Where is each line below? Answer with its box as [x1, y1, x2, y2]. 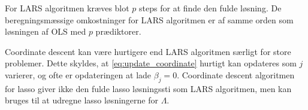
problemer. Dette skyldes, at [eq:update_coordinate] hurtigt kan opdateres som [5, 57, 297, 69]
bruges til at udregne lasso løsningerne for [5, 94, 158, 106]
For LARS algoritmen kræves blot [5, 2, 129, 14]
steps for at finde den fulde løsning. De [139, 2, 282, 14]
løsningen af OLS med [5, 25, 86, 38]
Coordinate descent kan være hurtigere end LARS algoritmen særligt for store [5, 45, 291, 57]
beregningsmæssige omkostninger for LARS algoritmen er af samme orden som [5, 13, 294, 26]
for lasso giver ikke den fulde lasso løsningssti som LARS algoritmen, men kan [5, 82, 292, 94]
